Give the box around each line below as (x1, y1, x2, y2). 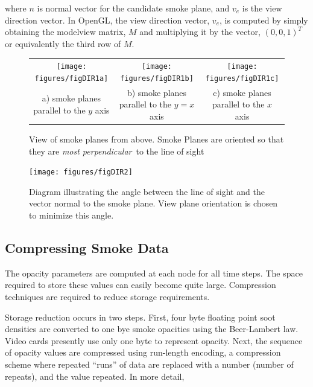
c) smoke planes (213, 86, 271, 98)
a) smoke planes (42, 92, 101, 104)
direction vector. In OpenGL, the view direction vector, (5, 13, 210, 26)
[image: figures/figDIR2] (29, 168, 133, 177)
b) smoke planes (127, 86, 187, 98)
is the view (242, 2, 282, 14)
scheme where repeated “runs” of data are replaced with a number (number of (5, 357, 294, 370)
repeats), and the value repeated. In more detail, (5, 369, 185, 382)
